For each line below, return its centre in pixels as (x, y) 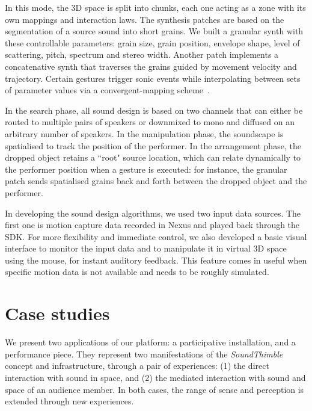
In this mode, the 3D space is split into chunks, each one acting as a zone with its (155, 7)
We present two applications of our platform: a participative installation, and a (150, 342)
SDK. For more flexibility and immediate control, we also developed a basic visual (156, 236)
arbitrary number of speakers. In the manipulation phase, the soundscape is (144, 133)
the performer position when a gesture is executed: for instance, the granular (146, 169)
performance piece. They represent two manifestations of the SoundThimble (144, 354)
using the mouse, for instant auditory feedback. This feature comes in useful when (156, 260)
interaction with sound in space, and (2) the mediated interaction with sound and (155, 377)
